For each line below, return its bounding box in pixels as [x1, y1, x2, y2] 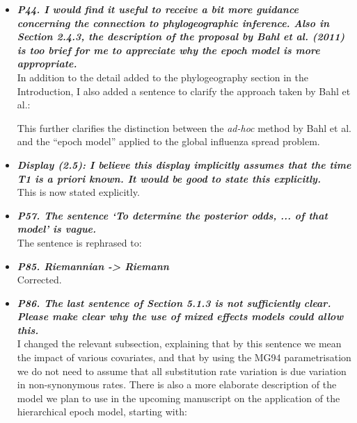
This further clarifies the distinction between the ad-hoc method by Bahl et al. [17, 120, 351, 135]
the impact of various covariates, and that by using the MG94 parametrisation [17, 350, 351, 365]
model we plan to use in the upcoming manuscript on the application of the [17, 390, 340, 405]
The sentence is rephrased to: [17, 235, 142, 249]
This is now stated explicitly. [17, 185, 140, 199]
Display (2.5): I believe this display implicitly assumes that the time [17, 157, 351, 172]
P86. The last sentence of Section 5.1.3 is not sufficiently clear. [17, 295, 331, 310]
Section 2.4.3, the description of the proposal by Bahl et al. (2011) [17, 29, 345, 44]
